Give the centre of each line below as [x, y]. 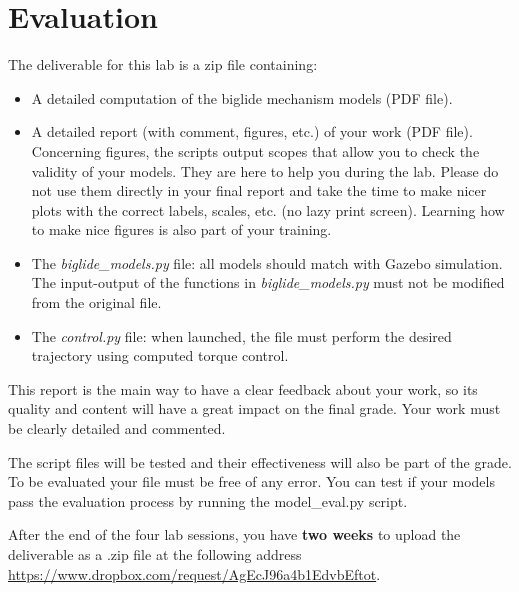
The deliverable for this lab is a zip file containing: [163, 64]
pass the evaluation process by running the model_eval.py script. [208, 500]
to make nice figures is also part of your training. [181, 229]
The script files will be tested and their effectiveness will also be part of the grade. [260, 461]
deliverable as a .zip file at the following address [155, 554]
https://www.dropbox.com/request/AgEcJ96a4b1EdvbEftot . [194, 573]
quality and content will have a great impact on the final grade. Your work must [254, 408]
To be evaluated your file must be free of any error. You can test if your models [251, 481]
